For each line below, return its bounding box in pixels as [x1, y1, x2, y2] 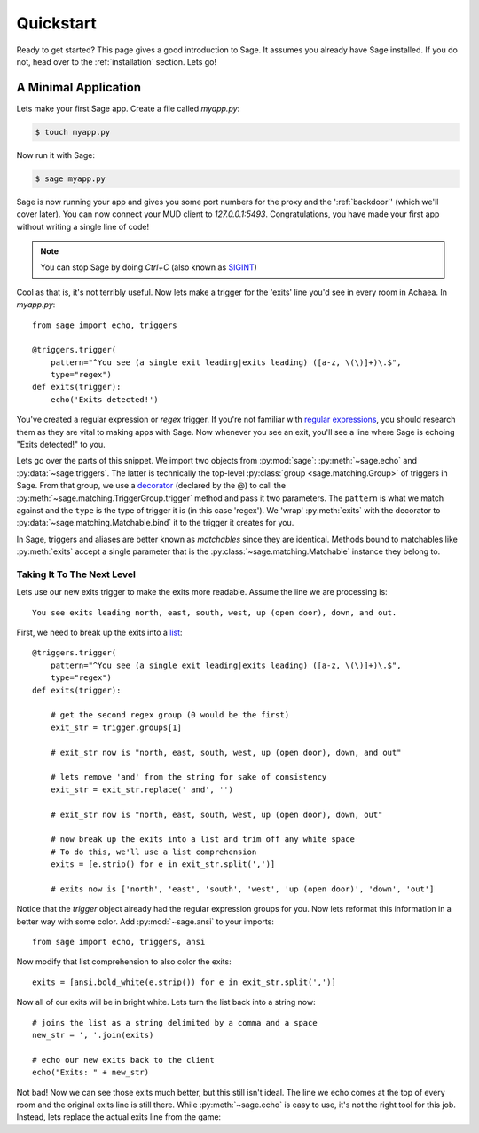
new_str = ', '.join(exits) [32, 1030, 154, 1041]
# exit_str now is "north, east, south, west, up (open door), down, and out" [50, 747, 402, 757]
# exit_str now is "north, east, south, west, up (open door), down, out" [50, 809, 383, 820]
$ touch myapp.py [35, 127, 111, 137]
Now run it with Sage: [16, 149, 96, 160]
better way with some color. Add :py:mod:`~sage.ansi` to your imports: [16, 915, 275, 927]
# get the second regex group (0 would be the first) [50, 710, 290, 720]
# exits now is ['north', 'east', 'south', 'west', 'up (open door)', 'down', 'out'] [50, 883, 435, 894]
